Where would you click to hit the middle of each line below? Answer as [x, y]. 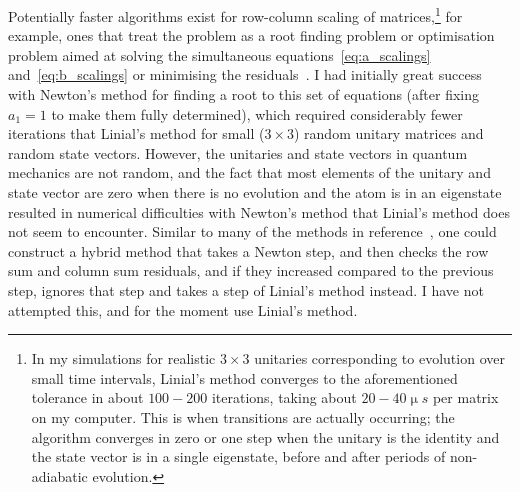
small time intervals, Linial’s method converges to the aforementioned [244, 377]
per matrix [465, 397]
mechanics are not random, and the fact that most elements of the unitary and [249, 172]
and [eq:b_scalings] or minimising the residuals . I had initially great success [245, 74]
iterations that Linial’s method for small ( [136, 133]
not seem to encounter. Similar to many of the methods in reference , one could [252, 231]
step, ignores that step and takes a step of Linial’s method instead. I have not [246, 289]
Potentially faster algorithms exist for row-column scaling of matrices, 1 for [235, 14]
